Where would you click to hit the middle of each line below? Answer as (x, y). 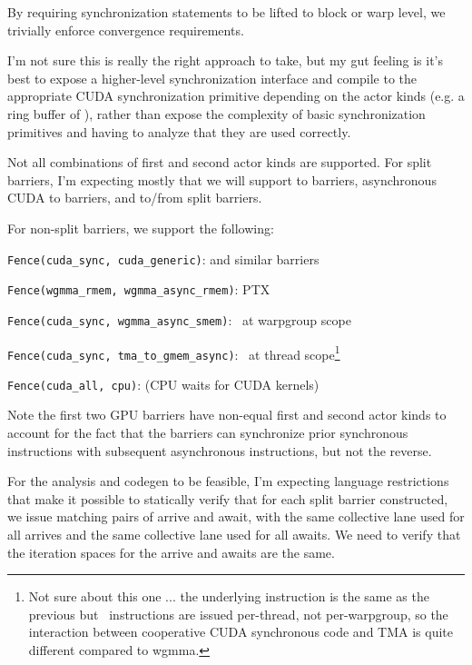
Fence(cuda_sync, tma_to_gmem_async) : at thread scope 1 (174, 352)
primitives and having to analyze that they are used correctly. (179, 131)
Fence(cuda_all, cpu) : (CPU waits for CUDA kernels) (163, 384)
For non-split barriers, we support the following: (141, 228)
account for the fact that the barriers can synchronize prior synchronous (208, 433)
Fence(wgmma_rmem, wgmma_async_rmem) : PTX (139, 289)
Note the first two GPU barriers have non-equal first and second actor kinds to (227, 415)
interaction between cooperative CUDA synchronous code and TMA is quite (241, 632)
